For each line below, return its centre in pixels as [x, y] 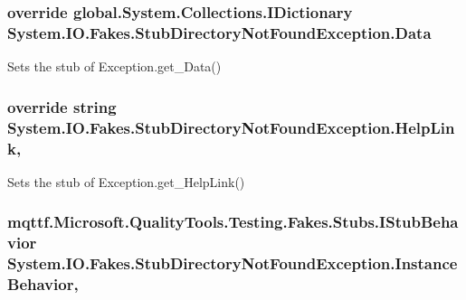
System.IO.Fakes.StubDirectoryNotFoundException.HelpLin [231, 127]
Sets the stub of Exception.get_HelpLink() [126, 181]
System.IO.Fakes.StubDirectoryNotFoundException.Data [219, 32]
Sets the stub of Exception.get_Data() [114, 66]
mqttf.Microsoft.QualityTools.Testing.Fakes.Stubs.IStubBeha [233, 222]
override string [62, 106]
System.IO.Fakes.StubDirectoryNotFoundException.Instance [233, 263]
